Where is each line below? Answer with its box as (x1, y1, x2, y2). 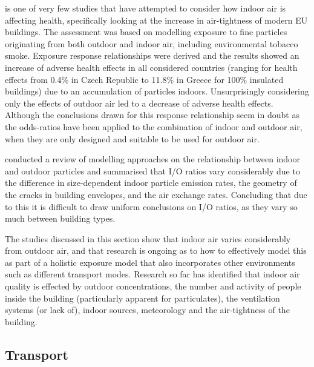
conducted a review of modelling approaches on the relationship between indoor (5, 153, 300, 165)
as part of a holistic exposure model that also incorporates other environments (5, 256, 295, 268)
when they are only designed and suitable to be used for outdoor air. (5, 132, 260, 145)
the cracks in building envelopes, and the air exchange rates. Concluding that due (5, 188, 307, 200)
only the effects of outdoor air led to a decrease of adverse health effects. (5, 96, 273, 109)
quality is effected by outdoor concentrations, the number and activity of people (5, 280, 301, 293)
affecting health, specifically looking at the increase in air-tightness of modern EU (5, 13, 308, 26)
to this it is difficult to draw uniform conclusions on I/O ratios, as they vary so (5, 200, 298, 213)
